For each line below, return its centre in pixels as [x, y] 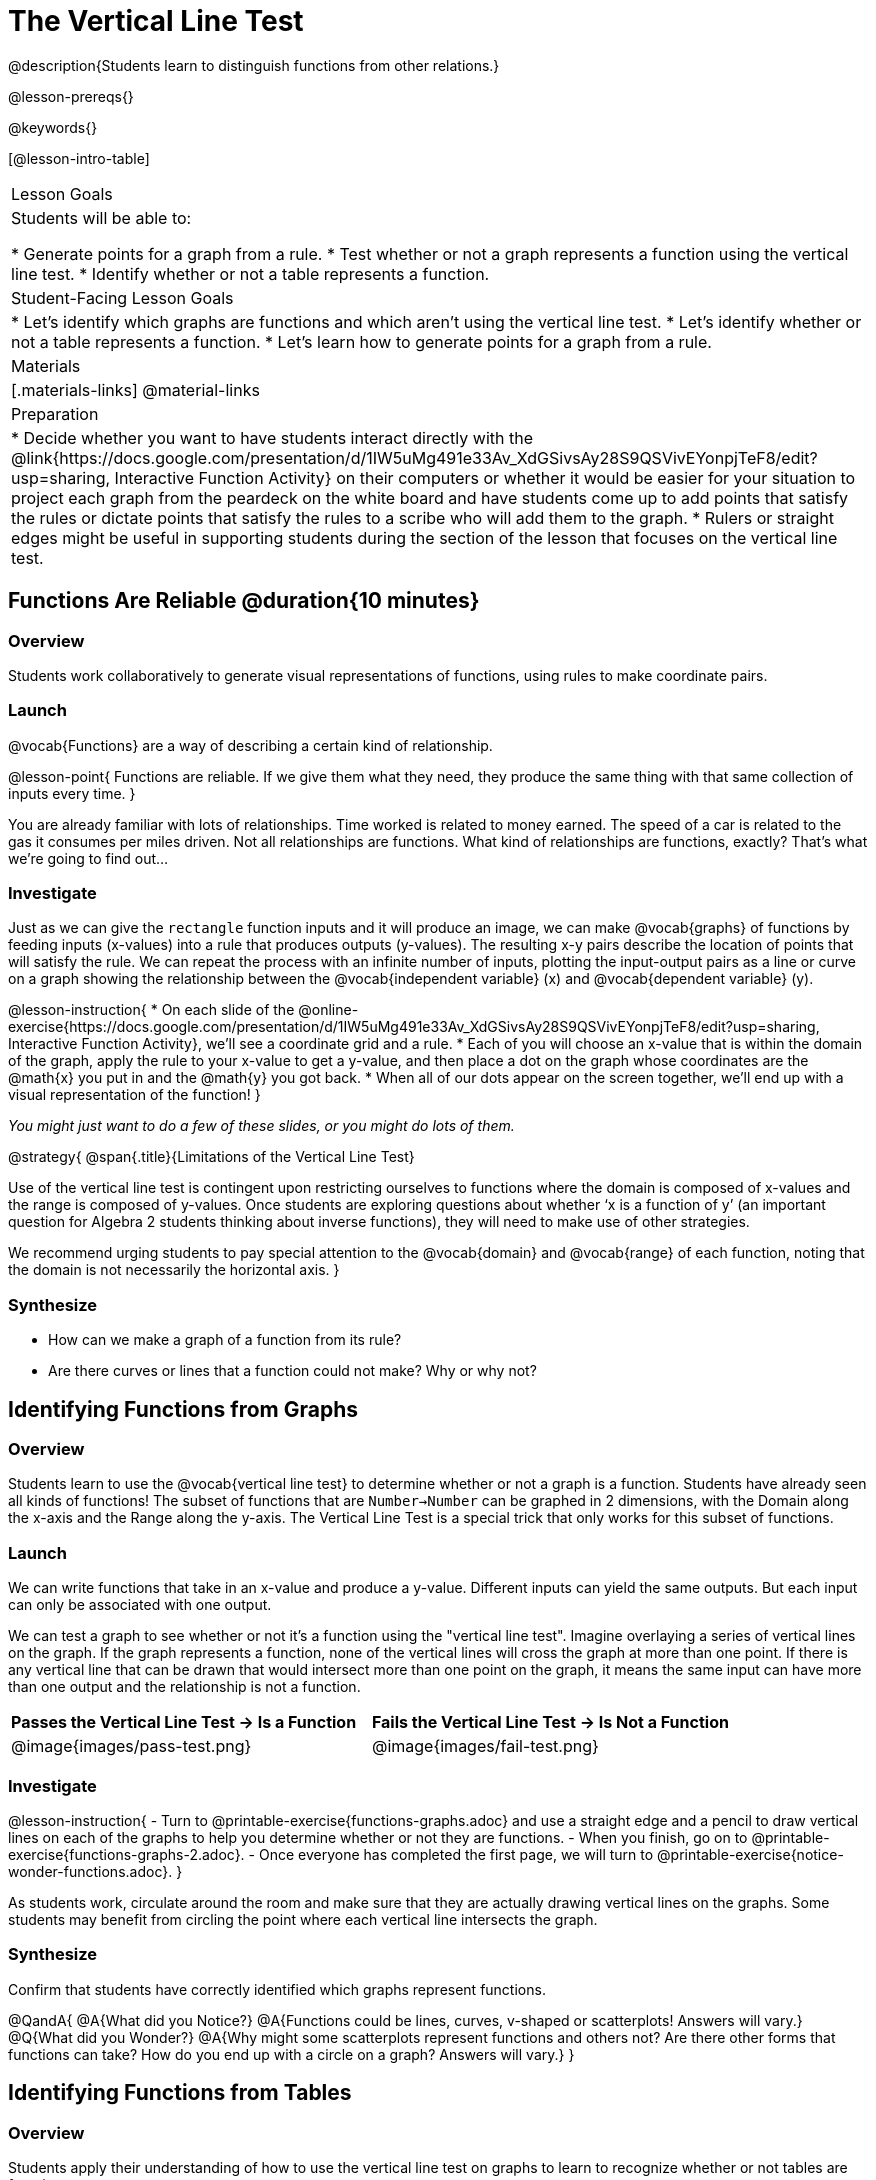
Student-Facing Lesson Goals [122, 297]
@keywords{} [53, 127]
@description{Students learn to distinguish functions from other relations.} [254, 65]
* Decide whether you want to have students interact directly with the [272, 437]
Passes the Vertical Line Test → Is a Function [184, 1722]
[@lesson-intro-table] [79, 158]
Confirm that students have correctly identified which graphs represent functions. [277, 1989]
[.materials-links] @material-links [135, 389]
